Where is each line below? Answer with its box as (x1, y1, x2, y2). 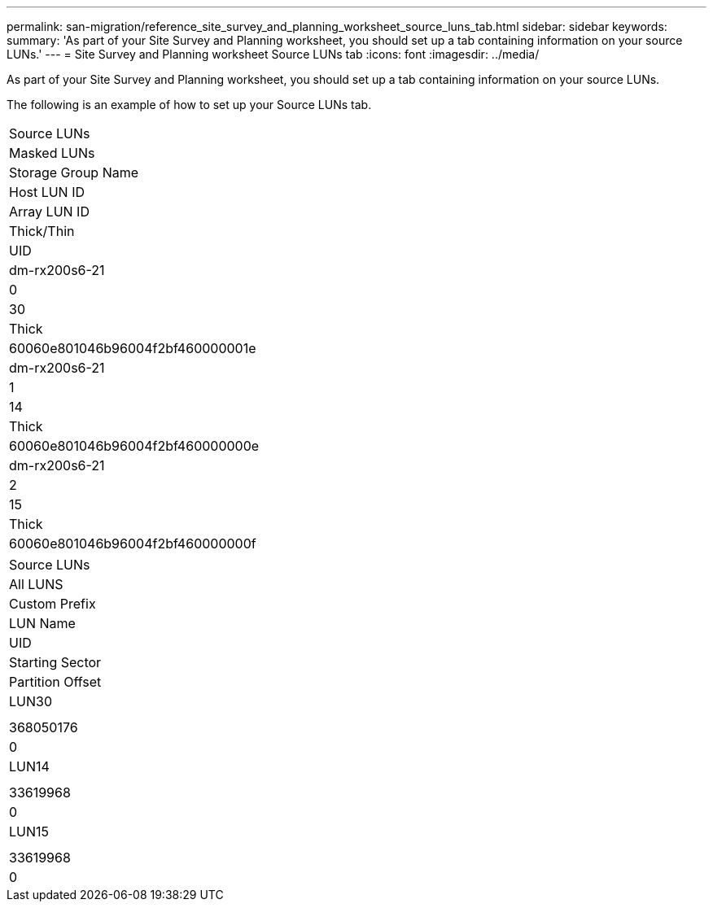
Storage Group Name (9, 164, 139, 181)
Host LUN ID (9, 184, 85, 200)
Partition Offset (9, 674, 102, 690)
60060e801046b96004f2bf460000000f (9, 535, 256, 552)
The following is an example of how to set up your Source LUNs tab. (7, 98, 372, 111)
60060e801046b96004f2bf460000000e (9, 438, 260, 454)
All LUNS (9, 576, 63, 592)
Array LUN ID (9, 203, 90, 220)
